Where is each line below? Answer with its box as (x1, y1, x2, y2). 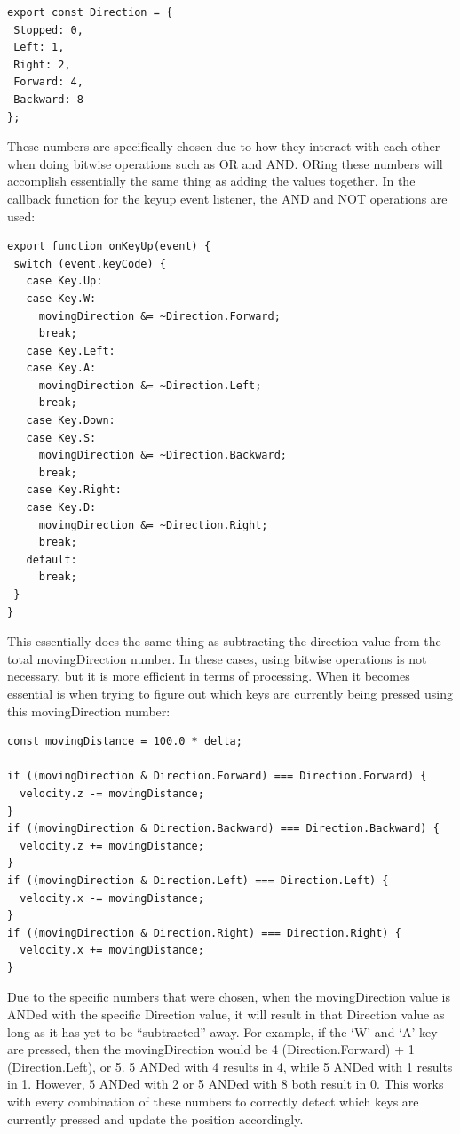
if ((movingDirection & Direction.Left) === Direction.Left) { (7, 874, 389, 887)
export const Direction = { (7, 6, 173, 19)
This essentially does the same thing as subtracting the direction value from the (7, 632, 441, 651)
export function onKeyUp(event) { (7, 240, 211, 253)
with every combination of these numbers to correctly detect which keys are (7, 1092, 419, 1111)
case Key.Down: (26, 414, 115, 427)
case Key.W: (26, 291, 97, 305)
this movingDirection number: (7, 701, 171, 720)
